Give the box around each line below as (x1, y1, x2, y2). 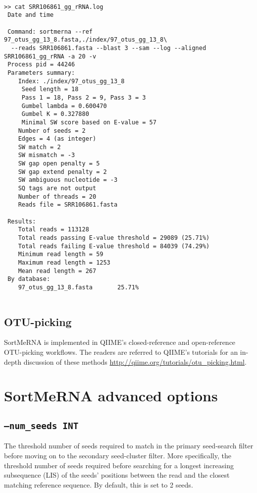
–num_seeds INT (4, 421, 79, 432)
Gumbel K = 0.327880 (21, 110, 89, 118)
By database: (7, 275, 51, 283)
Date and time (7, 11, 54, 19)
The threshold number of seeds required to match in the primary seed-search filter (4, 440, 254, 451)
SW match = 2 (18, 143, 61, 151)
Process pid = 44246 (7, 61, 75, 68)
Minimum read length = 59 (18, 251, 103, 258)
